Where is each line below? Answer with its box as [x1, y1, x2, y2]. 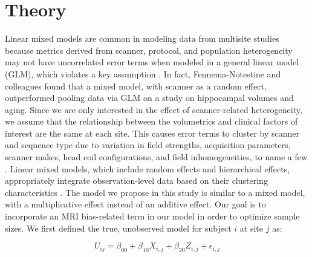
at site [239, 221, 264, 234]
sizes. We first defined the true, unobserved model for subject [5, 221, 232, 234]
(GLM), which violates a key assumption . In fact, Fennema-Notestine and [5, 67, 281, 80]
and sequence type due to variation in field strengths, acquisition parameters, [5, 138, 291, 151]
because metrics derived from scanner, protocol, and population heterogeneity [5, 44, 293, 56]
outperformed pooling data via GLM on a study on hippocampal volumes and [5, 91, 294, 104]
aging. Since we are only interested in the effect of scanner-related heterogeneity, [5, 103, 302, 115]
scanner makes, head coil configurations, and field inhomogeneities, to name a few [5, 151, 308, 163]
